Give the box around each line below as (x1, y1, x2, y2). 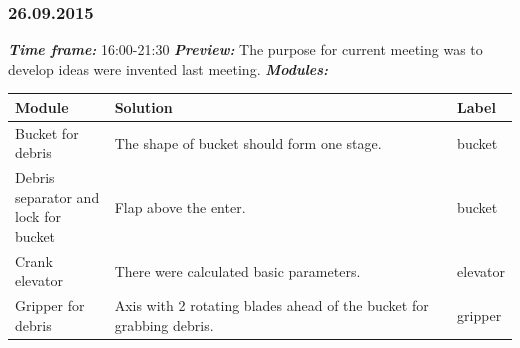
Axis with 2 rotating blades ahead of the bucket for (114, 295, 429, 316)
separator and (15, 186, 100, 207)
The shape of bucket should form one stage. (114, 132, 382, 153)
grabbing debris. (114, 314, 214, 335)
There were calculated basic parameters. (114, 260, 361, 281)
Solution (114, 96, 173, 117)
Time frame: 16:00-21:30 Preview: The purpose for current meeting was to (8, 39, 483, 60)
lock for (15, 206, 61, 227)
